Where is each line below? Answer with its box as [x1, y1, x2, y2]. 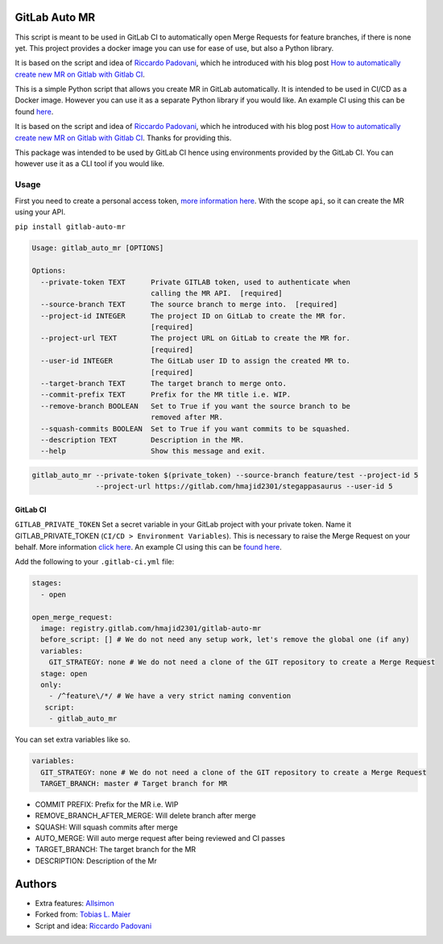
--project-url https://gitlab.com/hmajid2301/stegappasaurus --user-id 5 [95, 482, 394, 491]
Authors [14, 877, 57, 891]
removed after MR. [150, 413, 223, 422]
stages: [31, 579, 62, 588]
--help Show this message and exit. [40, 447, 266, 455]
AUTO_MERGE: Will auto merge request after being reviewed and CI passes [35, 834, 286, 843]
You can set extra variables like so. [14, 734, 130, 745]
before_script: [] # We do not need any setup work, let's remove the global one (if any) [40, 635, 410, 644]
